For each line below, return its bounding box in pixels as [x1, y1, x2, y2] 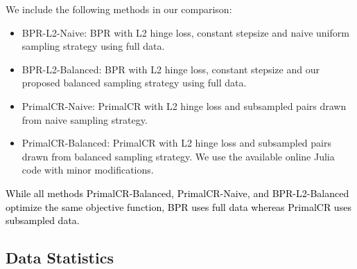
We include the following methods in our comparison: [6, 2, 232, 16]
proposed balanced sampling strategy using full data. [21, 75, 247, 90]
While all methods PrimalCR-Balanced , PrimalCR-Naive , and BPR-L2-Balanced [6, 185, 349, 200]
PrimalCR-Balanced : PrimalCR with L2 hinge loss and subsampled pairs [21, 136, 331, 150]
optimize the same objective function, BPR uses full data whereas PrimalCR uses [6, 199, 351, 214]
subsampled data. [6, 213, 80, 228]
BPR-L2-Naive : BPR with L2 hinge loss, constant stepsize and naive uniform [21, 25, 349, 39]
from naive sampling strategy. [21, 112, 148, 127]
